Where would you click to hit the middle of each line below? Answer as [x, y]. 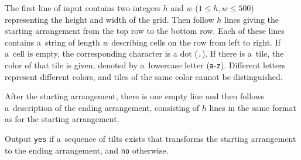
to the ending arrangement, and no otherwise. [87, 150]
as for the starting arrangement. [62, 119]
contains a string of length [52, 42]
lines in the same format [253, 107]
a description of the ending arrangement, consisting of [102, 107]
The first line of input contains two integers [83, 8]
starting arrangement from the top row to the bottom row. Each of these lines [145, 31]
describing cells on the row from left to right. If [196, 42]
